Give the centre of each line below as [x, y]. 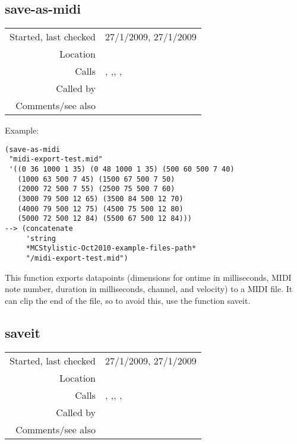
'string [41, 238]
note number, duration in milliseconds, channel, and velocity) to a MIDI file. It [149, 289]
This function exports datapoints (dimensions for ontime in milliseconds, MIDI [148, 277]
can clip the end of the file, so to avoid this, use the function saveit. [128, 300]
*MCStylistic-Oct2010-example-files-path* [111, 248]
